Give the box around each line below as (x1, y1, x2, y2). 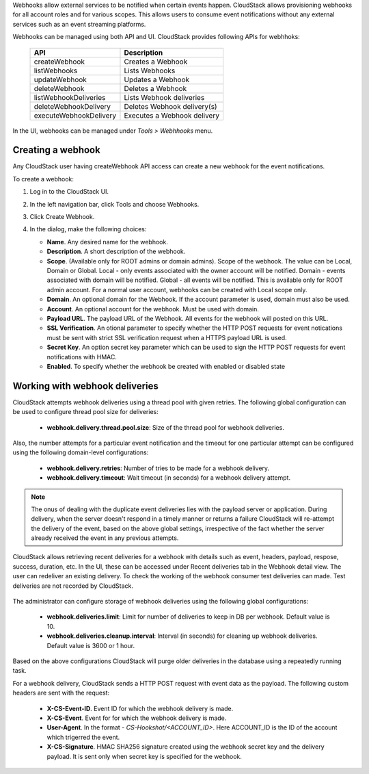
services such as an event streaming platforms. (12, 20, 146, 28)
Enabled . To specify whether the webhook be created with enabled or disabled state (46, 362, 286, 370)
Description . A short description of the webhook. (46, 247, 186, 256)
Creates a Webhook (124, 57, 188, 66)
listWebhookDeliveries (33, 92, 106, 102)
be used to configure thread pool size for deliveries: (12, 408, 159, 416)
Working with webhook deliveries (12, 380, 159, 391)
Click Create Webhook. (29, 213, 95, 221)
